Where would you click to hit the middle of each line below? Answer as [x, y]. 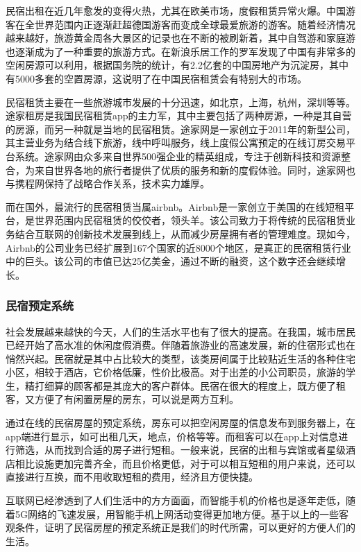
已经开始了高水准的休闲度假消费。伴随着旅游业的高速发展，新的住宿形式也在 [180, 345]
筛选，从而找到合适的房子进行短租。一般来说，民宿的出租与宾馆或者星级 [180, 450]
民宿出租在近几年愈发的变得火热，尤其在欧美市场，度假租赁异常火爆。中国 [176, 10]
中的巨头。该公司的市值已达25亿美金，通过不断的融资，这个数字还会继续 [171, 261]
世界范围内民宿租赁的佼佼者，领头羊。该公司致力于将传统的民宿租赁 [190, 220]
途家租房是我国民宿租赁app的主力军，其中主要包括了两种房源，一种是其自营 [179, 115]
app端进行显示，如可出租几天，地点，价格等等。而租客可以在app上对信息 [172, 436]
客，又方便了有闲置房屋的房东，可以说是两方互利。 [122, 399]
